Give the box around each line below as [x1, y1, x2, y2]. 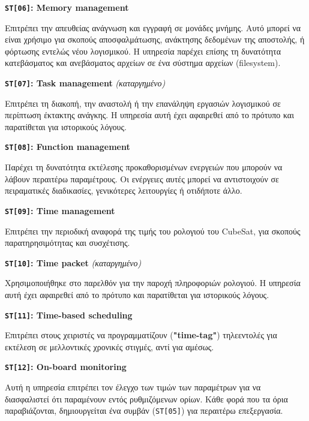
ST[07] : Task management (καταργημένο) [5, 77, 166, 89]
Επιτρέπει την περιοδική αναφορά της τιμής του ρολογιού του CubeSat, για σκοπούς [5, 224, 301, 237]
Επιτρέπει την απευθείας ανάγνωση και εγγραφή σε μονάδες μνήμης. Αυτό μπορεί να [5, 21, 301, 34]
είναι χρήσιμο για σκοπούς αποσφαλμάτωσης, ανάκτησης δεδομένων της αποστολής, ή [5, 33, 305, 46]
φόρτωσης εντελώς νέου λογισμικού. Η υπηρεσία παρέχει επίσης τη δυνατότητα [5, 44, 281, 57]
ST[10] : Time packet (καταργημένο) [5, 256, 142, 269]
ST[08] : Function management [5, 140, 130, 153]
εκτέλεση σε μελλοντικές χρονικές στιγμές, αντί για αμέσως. [5, 340, 214, 353]
